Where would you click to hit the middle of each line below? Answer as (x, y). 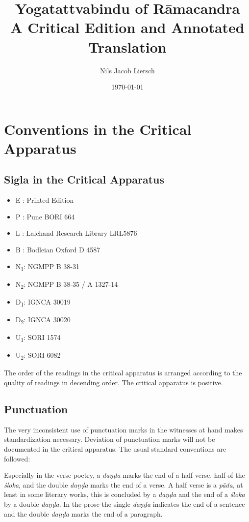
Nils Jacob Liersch (127, 70)
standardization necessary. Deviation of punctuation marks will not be (110, 439)
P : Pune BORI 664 (45, 216)
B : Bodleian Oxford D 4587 (58, 250)
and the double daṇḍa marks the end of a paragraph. (83, 513)
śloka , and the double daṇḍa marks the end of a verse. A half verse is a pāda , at (124, 484)
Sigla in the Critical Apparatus (84, 179)
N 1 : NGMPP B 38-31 (47, 267)
